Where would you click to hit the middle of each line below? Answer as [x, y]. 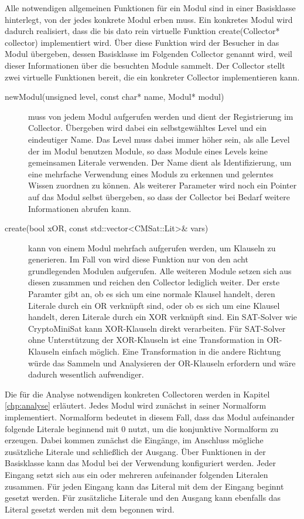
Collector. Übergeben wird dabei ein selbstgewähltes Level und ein [147, 128]
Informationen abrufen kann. [80, 208]
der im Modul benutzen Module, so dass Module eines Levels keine [148, 151]
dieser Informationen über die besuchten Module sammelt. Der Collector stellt [145, 65]
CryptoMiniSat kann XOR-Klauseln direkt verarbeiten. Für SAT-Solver [157, 328]
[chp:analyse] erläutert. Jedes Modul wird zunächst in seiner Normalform [136, 405]
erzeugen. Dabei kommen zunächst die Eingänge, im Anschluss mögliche [134, 440]
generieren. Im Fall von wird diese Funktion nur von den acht [138, 259]
